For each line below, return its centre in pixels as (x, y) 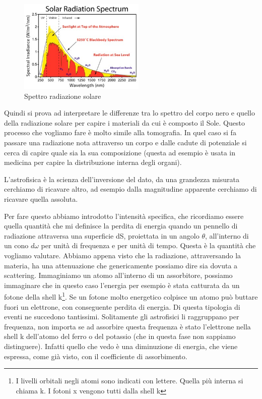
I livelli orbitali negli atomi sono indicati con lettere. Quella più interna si (129, 381)
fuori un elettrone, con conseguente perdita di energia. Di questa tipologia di (122, 306)
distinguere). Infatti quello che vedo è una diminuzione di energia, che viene (121, 346)
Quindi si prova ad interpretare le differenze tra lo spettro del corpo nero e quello (129, 113)
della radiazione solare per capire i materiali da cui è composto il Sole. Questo (124, 122)
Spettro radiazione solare (63, 96)
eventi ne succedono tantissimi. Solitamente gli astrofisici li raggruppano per (122, 317)
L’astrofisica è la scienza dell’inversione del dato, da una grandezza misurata (122, 179)
